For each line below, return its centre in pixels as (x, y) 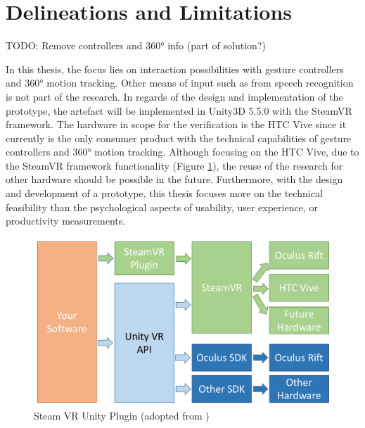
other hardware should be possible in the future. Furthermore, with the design (174, 179)
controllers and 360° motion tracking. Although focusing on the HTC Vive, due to (182, 152)
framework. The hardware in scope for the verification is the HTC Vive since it (176, 124)
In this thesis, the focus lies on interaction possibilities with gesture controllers (175, 69)
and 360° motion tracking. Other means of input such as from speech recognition (180, 83)
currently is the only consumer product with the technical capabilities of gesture (179, 138)
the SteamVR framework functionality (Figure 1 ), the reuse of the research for (174, 165)
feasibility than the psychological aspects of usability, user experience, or (162, 207)
